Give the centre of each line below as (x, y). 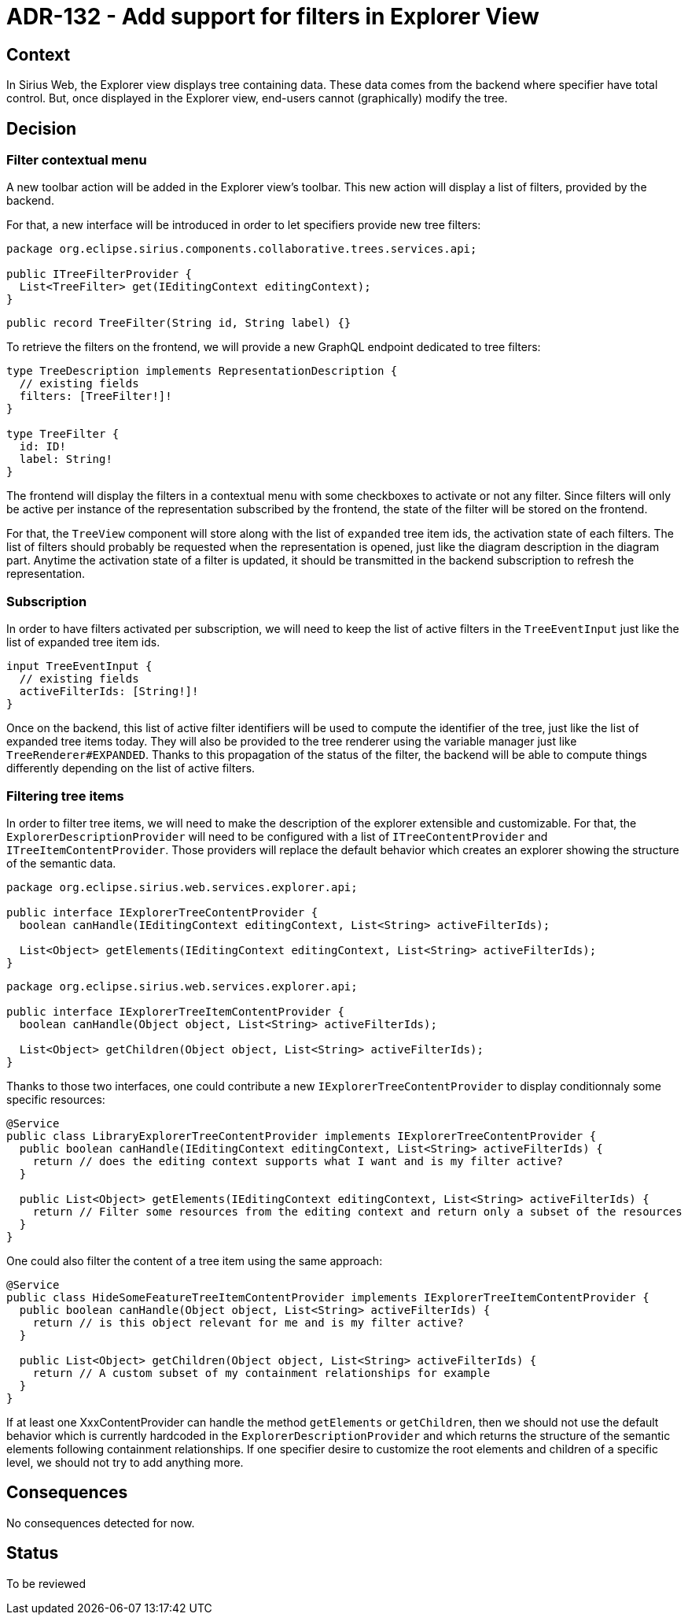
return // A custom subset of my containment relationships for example (261, 1373)
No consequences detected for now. (101, 1523)
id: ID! (42, 447)
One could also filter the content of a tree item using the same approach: (195, 1260)
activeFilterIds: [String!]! (109, 692)
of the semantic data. (61, 863)
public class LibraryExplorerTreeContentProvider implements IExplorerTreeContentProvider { (302, 1136)
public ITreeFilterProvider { (99, 274)
